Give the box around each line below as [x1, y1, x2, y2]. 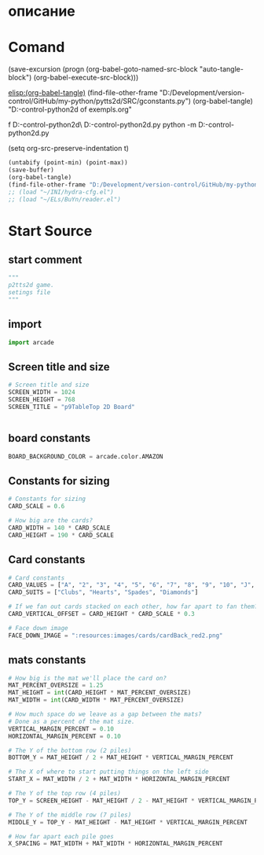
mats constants [8, 654, 86, 667]
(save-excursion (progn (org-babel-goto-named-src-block [8, 64, 198, 74]
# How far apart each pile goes [8, 832, 114, 840]
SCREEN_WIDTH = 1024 [8, 389, 76, 396]
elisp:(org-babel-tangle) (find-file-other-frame [8, 88, 159, 98]
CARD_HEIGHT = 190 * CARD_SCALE [8, 531, 114, 539]
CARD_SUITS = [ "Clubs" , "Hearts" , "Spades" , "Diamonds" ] [8, 588, 199, 596]
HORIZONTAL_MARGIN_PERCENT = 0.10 [8, 732, 122, 740]
